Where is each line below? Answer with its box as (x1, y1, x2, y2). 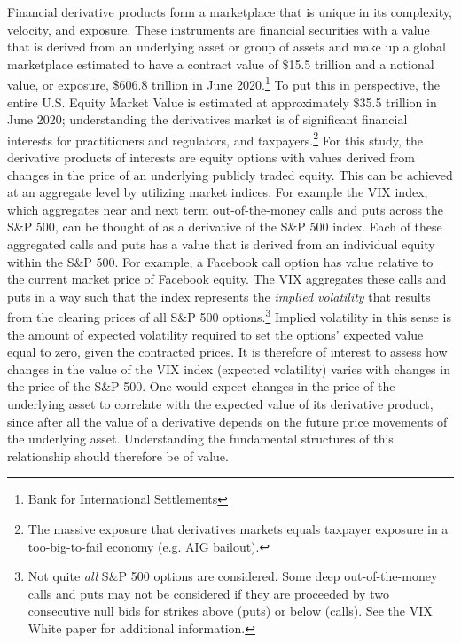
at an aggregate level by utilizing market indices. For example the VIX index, (7, 183, 428, 201)
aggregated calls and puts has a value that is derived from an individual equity (7, 235, 435, 254)
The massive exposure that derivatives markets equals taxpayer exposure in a (27, 520, 449, 537)
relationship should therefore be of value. (7, 446, 229, 465)
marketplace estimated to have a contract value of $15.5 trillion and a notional (7, 54, 434, 73)
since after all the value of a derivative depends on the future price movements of (7, 412, 448, 430)
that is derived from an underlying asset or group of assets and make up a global (7, 37, 446, 56)
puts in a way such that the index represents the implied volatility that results (7, 286, 431, 305)
